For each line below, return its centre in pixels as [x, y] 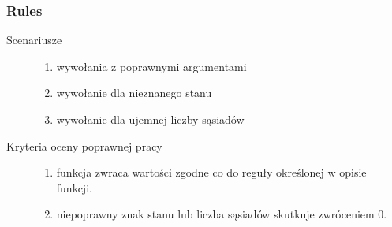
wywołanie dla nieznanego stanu [134, 93]
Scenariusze [34, 40]
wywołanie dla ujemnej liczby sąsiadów [150, 119]
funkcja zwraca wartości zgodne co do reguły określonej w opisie [211, 172]
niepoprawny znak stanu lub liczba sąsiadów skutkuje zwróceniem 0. [222, 214]
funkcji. [74, 187]
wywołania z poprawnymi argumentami [151, 66]
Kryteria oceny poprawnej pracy [84, 145]
